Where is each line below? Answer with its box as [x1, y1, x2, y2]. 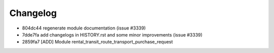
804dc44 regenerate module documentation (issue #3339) [22, 25, 146, 31]
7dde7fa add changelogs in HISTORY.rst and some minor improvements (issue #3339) [22, 31, 203, 37]
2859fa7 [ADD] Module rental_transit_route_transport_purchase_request [22, 39, 173, 45]
